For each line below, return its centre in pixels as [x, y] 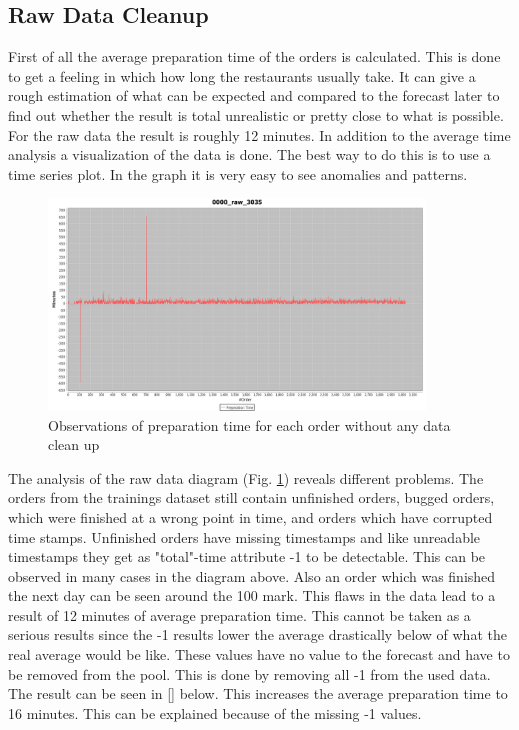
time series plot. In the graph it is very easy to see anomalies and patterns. [238, 173]
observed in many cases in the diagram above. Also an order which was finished [252, 575]
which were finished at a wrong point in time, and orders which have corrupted [250, 516]
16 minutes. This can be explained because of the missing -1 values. [215, 712]
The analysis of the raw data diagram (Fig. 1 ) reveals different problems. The [246, 477]
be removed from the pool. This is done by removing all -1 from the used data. [249, 673]
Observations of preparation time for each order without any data [249, 424]
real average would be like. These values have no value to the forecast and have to [259, 654]
